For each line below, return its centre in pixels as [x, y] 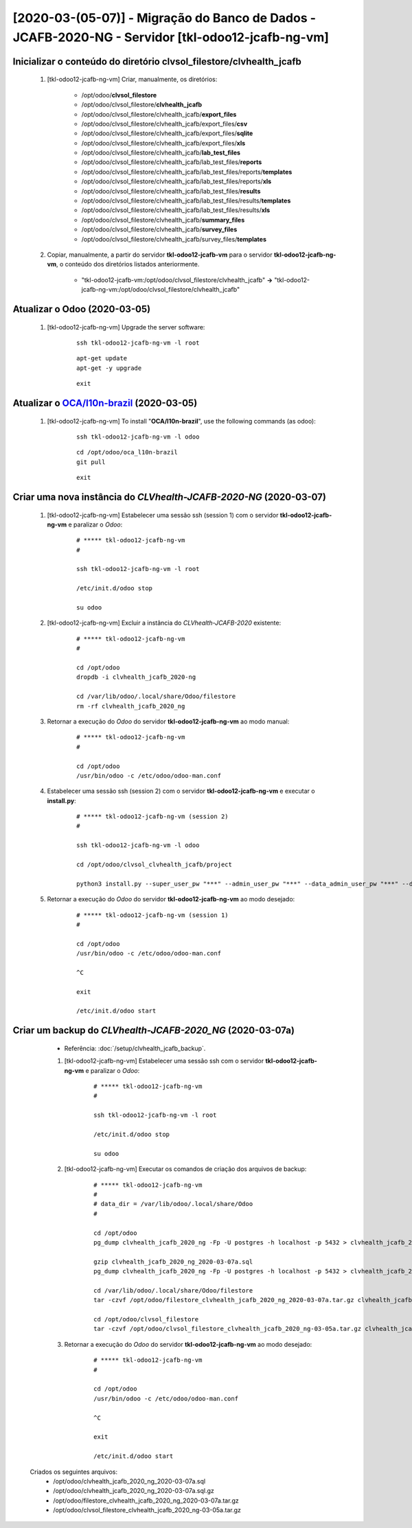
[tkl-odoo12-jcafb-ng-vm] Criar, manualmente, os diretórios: [132, 80]
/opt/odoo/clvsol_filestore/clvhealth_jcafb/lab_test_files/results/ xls [176, 210]
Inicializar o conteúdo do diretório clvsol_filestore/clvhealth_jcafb [157, 61]
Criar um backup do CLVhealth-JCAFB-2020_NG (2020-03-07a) [154, 1031]
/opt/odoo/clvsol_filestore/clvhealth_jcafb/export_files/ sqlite [167, 133]
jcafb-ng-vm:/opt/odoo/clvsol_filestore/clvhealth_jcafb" [161, 290]
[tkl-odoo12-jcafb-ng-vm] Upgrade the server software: [126, 327]
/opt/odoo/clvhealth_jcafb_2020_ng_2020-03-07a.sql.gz [134, 1491]
